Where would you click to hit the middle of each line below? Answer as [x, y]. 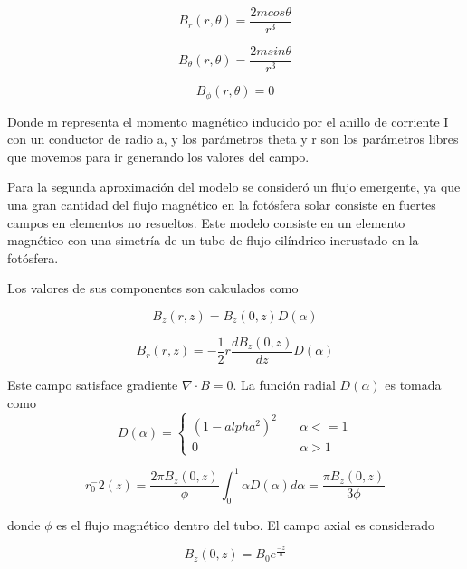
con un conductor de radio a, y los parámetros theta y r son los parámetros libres [233, 139]
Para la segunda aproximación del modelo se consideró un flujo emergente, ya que [234, 187]
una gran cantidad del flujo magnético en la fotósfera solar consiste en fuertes [222, 204]
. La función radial [284, 384]
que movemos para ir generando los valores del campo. [158, 156]
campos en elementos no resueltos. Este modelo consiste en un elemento [206, 222]
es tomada [413, 384]
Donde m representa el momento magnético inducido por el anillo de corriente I [228, 121]
